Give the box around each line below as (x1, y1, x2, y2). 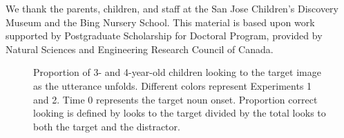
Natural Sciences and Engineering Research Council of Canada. (6, 41, 274, 56)
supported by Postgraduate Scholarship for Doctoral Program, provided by (6, 28, 323, 43)
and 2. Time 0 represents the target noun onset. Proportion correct (33, 92, 318, 106)
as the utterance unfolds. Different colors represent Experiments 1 (33, 78, 312, 92)
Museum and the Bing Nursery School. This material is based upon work (6, 14, 315, 29)
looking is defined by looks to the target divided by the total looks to (33, 106, 326, 120)
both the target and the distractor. (33, 119, 180, 133)
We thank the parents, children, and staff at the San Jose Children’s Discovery (6, 1, 338, 15)
